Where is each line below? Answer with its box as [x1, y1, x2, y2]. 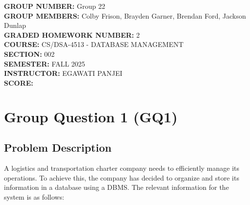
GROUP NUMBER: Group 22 [4, 1, 105, 11]
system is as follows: [4, 191, 64, 202]
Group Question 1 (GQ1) [4, 106, 178, 126]
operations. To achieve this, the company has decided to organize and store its [4, 172, 239, 182]
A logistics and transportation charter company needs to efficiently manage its [4, 162, 240, 173]
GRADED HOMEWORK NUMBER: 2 [4, 29, 140, 40]
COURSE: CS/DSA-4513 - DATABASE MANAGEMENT [4, 39, 184, 49]
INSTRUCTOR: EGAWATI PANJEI [4, 68, 123, 78]
